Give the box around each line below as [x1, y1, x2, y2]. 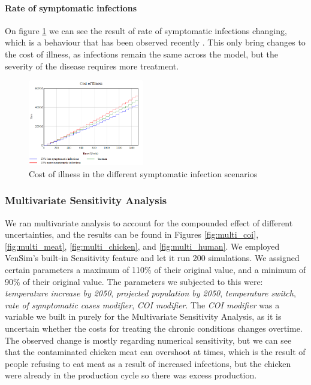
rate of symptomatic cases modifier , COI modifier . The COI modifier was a [5, 298, 280, 311]
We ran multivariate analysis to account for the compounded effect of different [5, 216, 293, 229]
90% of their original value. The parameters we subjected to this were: [5, 275, 263, 287]
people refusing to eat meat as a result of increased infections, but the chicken [5, 357, 291, 369]
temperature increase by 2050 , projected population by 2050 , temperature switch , [5, 287, 296, 299]
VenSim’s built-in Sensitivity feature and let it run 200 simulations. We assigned [5, 251, 300, 264]
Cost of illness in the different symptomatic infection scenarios [29, 167, 258, 180]
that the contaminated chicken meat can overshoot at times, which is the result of [5, 345, 306, 358]
